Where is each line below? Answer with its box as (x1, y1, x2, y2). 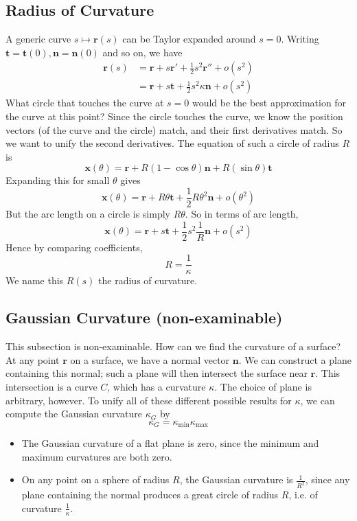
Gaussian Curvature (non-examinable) (5, 307, 283, 328)
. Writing (281, 32, 319, 46)
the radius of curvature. (98, 273, 198, 288)
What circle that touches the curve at (5, 95, 164, 110)
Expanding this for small (5, 173, 110, 187)
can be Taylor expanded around (122, 32, 256, 46)
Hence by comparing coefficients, (5, 240, 143, 254)
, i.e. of (288, 487, 318, 502)
